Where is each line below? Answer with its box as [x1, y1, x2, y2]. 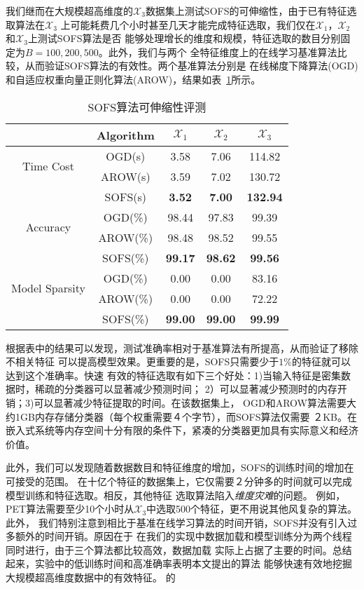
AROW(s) [101, 168, 150, 184]
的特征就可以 [291, 354, 351, 369]
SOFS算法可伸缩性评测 [87, 98, 206, 115]
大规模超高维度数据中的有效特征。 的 [6, 570, 176, 585]
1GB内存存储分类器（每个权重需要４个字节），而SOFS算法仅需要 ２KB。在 [15, 409, 357, 424]
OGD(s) [106, 147, 146, 164]
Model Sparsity [11, 280, 85, 297]
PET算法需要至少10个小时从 [6, 501, 134, 516]
